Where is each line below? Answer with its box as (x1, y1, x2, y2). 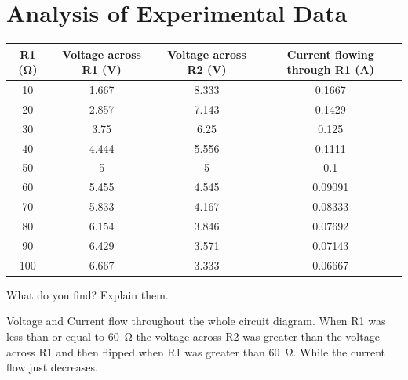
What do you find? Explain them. (6, 286, 169, 302)
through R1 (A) (286, 61, 374, 78)
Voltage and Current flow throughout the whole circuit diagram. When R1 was (6, 313, 386, 329)
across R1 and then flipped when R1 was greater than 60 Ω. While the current (6, 343, 386, 360)
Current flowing (286, 45, 374, 62)
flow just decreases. (6, 359, 98, 375)
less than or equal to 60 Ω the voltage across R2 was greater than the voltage (6, 328, 380, 344)
